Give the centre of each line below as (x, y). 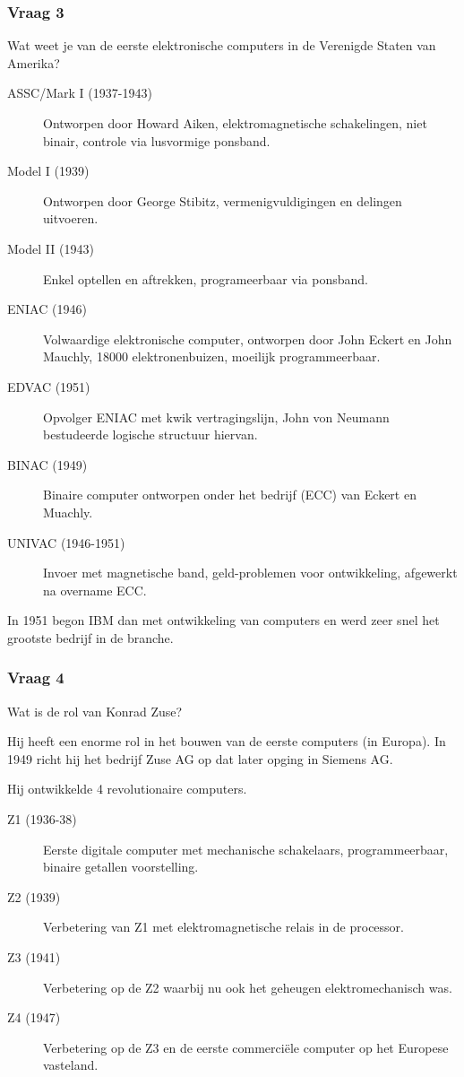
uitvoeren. (71, 218)
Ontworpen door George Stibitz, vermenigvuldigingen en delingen (223, 200)
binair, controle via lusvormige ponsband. (157, 140)
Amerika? (34, 62)
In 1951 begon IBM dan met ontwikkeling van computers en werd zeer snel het (223, 620)
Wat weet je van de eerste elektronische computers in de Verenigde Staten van (222, 45)
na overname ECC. (95, 590)
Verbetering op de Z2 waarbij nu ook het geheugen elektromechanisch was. (248, 987)
